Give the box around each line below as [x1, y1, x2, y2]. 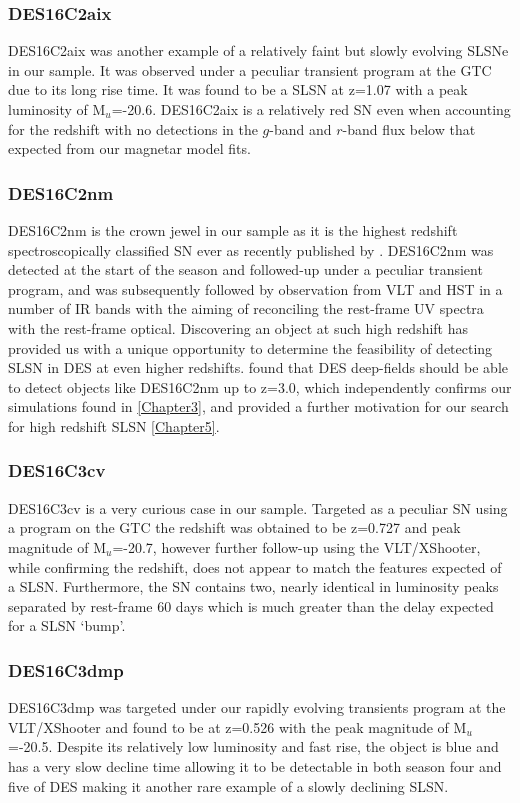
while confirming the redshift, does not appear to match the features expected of [8, 556, 502, 577]
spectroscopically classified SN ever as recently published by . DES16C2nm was [8, 239, 494, 260]
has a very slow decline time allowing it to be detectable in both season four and [8, 755, 502, 776]
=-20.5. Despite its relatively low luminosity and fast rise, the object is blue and [8, 736, 499, 757]
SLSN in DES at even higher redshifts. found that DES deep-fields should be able [8, 357, 508, 378]
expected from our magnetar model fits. [8, 138, 251, 159]
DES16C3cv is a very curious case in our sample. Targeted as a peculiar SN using [8, 497, 508, 518]
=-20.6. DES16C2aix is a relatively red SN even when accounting [111, 99, 511, 119]
